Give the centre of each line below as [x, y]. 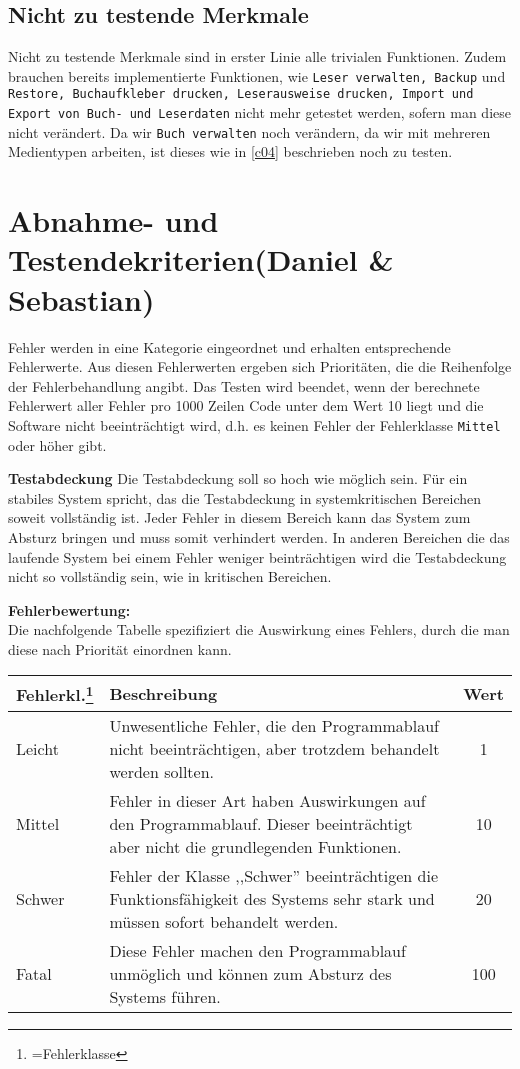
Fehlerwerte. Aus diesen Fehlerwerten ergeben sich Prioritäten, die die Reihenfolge [260, 366]
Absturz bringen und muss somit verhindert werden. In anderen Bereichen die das [259, 536]
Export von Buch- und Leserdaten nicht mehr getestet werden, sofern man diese [259, 112]
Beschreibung [163, 694]
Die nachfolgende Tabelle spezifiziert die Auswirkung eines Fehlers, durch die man [259, 629]
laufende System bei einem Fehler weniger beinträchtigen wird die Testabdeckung [257, 556]
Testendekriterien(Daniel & [201, 259]
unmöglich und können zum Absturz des [250, 973]
